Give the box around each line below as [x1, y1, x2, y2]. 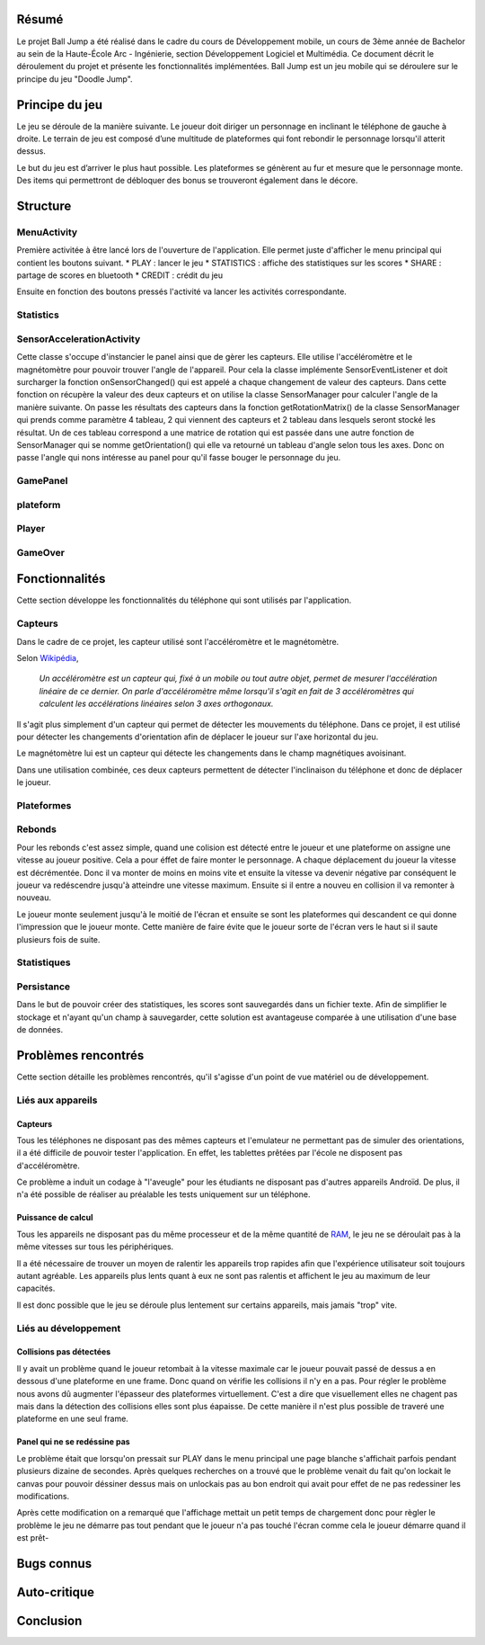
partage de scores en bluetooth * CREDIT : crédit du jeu [16, 270, 224, 281]
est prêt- [16, 1533, 49, 1543]
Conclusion [16, 1613, 83, 1628]
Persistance [16, 980, 71, 993]
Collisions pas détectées [16, 1346, 111, 1357]
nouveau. [16, 892, 52, 903]
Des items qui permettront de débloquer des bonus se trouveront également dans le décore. [16, 175, 358, 186]
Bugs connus [16, 1556, 93, 1571]
